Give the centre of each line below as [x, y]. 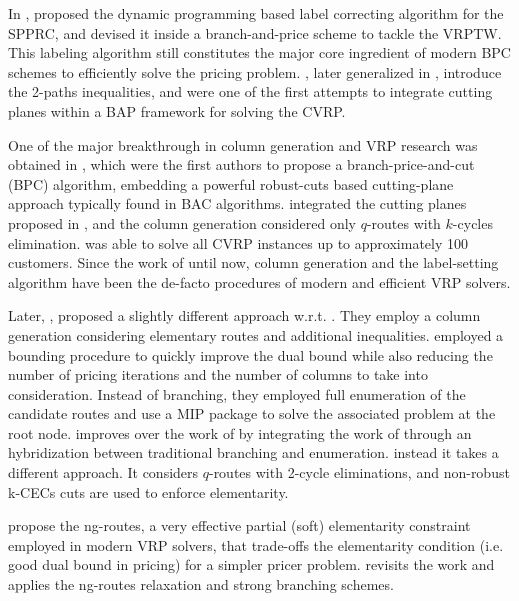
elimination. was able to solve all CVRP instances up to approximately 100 [238, 242]
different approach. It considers [103, 472]
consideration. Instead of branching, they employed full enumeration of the [237, 393]
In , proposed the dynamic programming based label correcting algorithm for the [256, 13]
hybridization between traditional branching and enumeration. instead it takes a [253, 452]
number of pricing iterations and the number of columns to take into [218, 374]
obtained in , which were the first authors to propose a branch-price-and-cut [241, 164]
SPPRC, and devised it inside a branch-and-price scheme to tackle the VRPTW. [255, 32]
